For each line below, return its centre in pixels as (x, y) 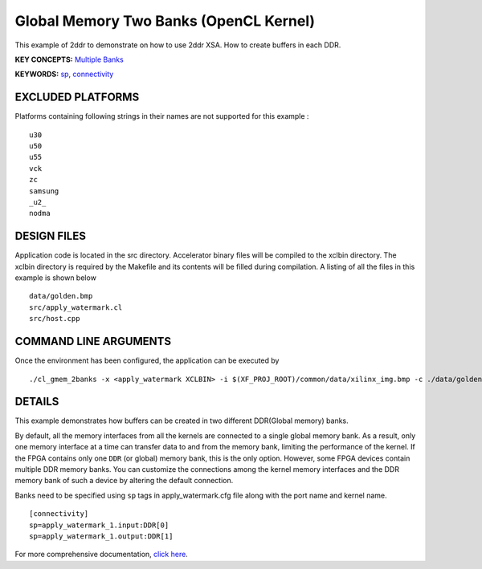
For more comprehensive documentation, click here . (101, 555)
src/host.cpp (55, 319)
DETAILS (37, 402)
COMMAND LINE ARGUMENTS (93, 341)
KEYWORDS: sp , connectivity (64, 74)
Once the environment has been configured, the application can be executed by (147, 360)
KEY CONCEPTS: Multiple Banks (69, 59)
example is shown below (55, 278)
